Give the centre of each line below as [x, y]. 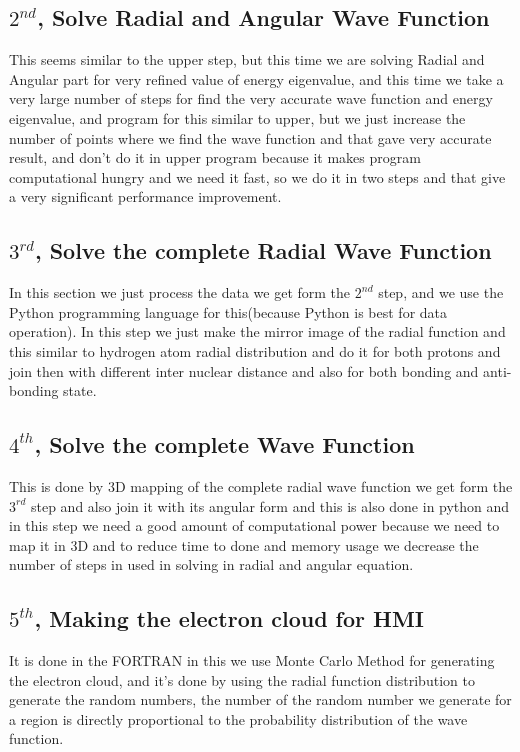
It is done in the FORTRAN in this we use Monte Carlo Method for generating [252, 660]
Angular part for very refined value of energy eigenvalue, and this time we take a [256, 78]
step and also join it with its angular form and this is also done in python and [270, 505]
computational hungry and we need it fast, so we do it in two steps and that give [257, 176]
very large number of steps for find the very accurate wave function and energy [251, 98]
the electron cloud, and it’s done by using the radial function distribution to [242, 679]
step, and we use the [441, 292]
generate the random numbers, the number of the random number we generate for [260, 699]
